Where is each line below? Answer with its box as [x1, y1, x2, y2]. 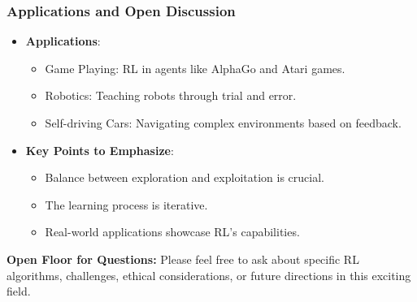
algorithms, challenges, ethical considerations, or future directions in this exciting [7, 266, 411, 283]
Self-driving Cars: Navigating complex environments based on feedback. [45, 114, 402, 131]
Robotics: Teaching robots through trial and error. [45, 87, 297, 104]
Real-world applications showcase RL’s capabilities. [45, 223, 300, 240]
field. [7, 283, 31, 300]
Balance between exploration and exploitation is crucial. [45, 169, 324, 186]
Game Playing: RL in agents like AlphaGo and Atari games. [45, 59, 345, 76]
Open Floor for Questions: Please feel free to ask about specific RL [7, 250, 359, 267]
